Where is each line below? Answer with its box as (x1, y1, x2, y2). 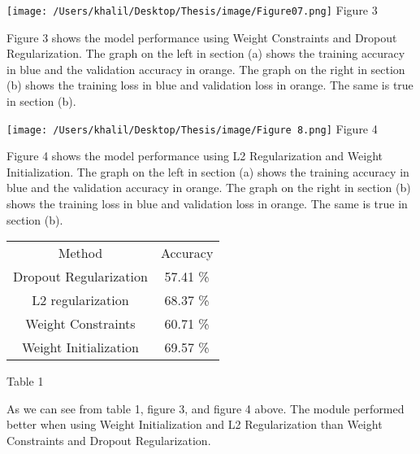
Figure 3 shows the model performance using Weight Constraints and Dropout (6, 28, 397, 46)
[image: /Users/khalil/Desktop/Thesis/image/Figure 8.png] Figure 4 (6, 120, 378, 137)
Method (58, 243, 103, 263)
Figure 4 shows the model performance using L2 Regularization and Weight (6, 147, 383, 164)
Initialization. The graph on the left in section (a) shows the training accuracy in (6, 163, 409, 180)
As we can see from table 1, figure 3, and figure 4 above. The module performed (6, 399, 405, 417)
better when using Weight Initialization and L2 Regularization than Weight (6, 416, 383, 433)
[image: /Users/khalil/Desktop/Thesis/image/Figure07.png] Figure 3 (6, 2, 378, 18)
